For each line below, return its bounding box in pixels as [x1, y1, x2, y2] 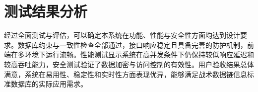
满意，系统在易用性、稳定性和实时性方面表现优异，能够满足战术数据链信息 [4, 69, 247, 79]
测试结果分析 [4, 1, 88, 21]
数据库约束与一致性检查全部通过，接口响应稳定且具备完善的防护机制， [17, 39, 247, 50]
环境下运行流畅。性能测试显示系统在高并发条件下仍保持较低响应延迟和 [24, 49, 254, 60]
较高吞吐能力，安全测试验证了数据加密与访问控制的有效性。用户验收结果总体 [4, 59, 254, 69]
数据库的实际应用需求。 [10, 79, 87, 89]
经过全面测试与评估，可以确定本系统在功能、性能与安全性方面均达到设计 [4, 30, 240, 40]
